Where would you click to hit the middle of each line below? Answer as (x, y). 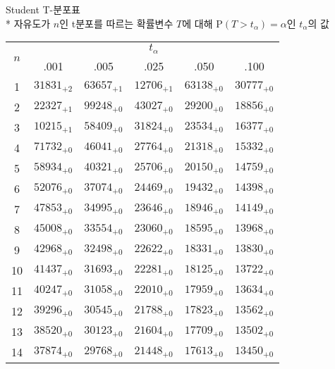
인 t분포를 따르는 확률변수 (116, 23)
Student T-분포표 (43, 9)
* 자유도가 (28, 23)
